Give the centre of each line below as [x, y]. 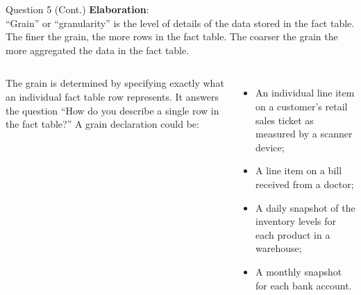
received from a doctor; [305, 184]
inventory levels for [296, 221]
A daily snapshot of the [305, 207]
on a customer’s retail [302, 106]
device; [270, 147]
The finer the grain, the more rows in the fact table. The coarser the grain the [172, 36]
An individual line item [305, 93]
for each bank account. [304, 285]
